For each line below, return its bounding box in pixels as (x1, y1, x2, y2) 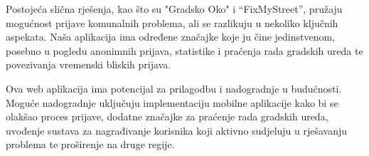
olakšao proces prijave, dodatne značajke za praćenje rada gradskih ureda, (6, 109, 328, 124)
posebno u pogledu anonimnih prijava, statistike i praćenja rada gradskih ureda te (6, 43, 363, 58)
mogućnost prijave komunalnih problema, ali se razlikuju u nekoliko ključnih (6, 15, 338, 30)
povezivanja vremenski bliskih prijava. (6, 57, 171, 72)
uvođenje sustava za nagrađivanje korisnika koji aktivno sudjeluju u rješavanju (6, 123, 348, 137)
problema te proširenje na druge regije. (6, 137, 175, 152)
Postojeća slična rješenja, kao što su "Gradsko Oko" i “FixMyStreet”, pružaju (6, 1, 343, 16)
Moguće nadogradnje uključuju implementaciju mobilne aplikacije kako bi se (6, 95, 338, 110)
